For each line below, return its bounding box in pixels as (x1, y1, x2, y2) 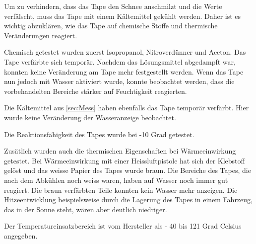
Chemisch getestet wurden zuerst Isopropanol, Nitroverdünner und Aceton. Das (4, 47, 246, 57)
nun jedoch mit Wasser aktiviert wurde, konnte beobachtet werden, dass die (4, 76, 235, 86)
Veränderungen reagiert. (4, 30, 77, 40)
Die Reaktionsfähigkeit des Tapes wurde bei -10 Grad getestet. (4, 129, 194, 139)
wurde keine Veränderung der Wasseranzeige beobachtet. (4, 112, 176, 122)
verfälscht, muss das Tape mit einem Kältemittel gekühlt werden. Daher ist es (4, 10, 241, 21)
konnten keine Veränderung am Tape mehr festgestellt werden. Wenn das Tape (4, 66, 244, 77)
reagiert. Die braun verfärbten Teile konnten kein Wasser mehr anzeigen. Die (4, 184, 238, 195)
